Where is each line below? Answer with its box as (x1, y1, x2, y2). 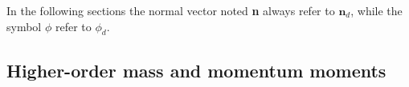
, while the (350, 2, 403, 18)
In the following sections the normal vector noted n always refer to (6, 2, 335, 18)
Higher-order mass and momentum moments (6, 57, 387, 82)
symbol (6, 18, 42, 34)
